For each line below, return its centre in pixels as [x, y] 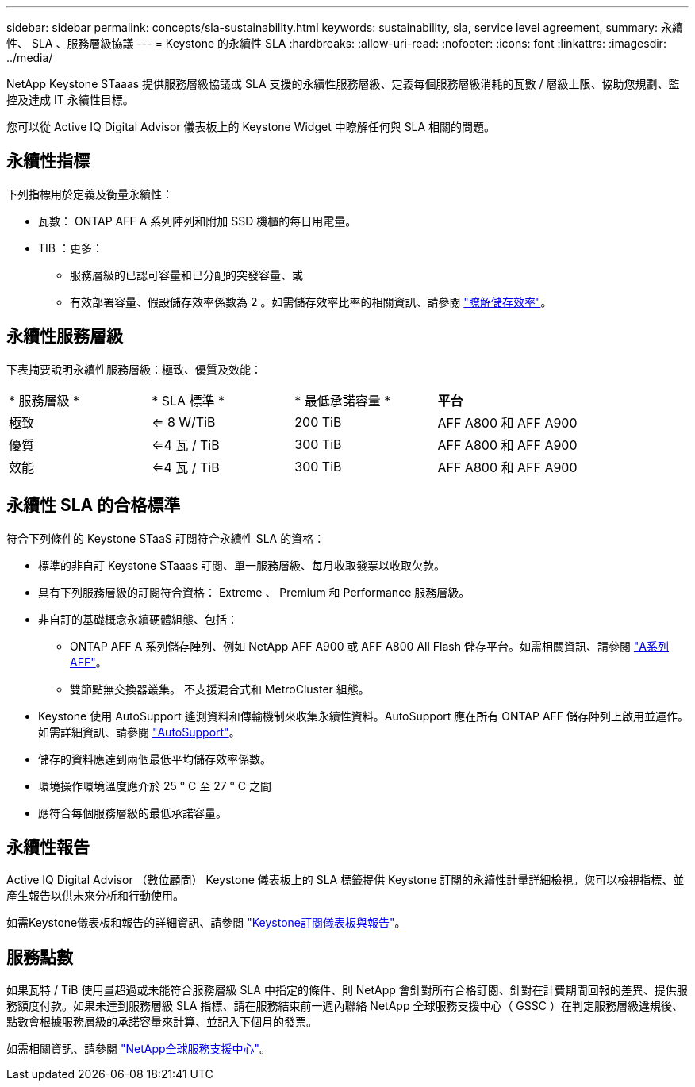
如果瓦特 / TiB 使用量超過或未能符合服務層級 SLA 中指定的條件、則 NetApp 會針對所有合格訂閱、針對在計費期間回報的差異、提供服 [347, 990]
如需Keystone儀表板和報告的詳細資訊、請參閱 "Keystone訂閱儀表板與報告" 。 [206, 923]
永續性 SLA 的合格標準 [94, 505]
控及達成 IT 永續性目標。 [70, 100]
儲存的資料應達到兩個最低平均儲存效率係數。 [155, 759]
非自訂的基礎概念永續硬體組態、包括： [138, 619]
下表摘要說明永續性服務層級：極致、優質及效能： [134, 369]
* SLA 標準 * [188, 400]
